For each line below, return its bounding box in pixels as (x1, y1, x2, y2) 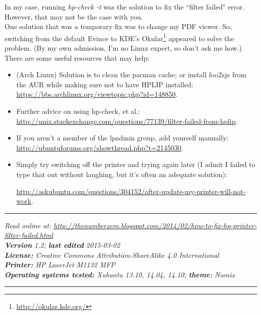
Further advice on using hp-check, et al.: (16, 106, 140, 116)
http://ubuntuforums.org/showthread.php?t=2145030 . (16, 142, 183, 152)
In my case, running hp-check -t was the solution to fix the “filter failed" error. (5, 2, 245, 12)
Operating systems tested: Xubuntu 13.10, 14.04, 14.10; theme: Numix (5, 269, 235, 279)
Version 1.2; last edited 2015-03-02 (5, 239, 120, 250)
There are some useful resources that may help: (5, 52, 150, 63)
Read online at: (5, 220, 51, 230)
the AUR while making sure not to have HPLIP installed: (16, 79, 193, 89)
